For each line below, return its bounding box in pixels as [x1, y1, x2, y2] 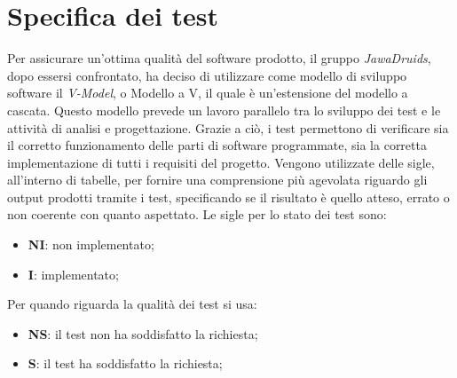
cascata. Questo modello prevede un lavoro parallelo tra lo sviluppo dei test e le [7, 100, 441, 119]
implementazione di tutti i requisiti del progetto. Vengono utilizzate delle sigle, [7, 153, 435, 171]
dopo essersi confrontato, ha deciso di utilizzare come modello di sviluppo [7, 66, 407, 84]
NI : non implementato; [28, 235, 154, 254]
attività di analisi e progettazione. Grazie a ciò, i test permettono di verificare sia [7, 118, 449, 137]
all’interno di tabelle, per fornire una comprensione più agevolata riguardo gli [7, 170, 428, 189]
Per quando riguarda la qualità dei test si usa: [7, 295, 257, 313]
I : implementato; [28, 264, 119, 283]
